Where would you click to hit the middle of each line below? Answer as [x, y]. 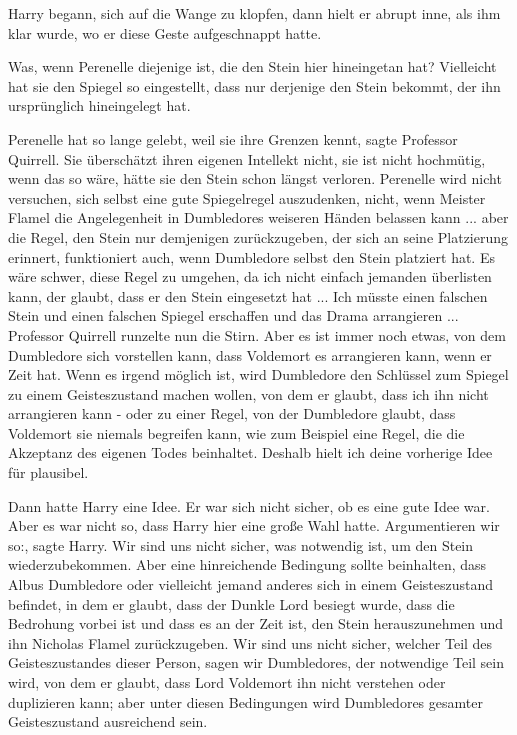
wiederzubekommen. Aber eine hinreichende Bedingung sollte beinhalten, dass [247, 564]
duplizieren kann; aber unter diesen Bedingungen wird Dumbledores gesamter [245, 701]
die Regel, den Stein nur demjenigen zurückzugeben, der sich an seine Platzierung [258, 236]
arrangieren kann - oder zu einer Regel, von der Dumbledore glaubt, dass [232, 413]
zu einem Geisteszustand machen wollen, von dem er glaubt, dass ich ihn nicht [248, 393]
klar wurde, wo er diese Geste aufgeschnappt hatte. [165, 32]
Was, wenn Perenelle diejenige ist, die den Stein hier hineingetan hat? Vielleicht [252, 66]
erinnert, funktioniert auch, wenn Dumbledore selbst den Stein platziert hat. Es [251, 256]
